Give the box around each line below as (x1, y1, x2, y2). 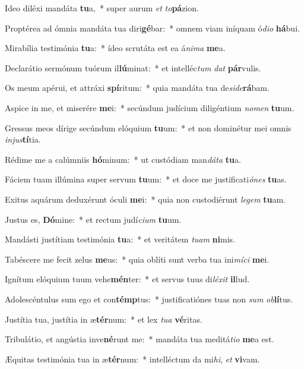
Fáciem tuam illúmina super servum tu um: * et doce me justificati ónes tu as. (5, 173, 287, 185)
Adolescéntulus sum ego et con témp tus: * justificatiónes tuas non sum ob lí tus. (5, 292, 293, 305)
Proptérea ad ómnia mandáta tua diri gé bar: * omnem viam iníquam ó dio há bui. (5, 21, 300, 34)
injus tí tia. (5, 133, 41, 146)
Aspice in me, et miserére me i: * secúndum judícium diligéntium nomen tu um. (5, 101, 294, 113)
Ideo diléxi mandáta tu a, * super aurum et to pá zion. (5, 2, 199, 14)
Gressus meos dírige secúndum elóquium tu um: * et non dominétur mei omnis (5, 121, 292, 134)
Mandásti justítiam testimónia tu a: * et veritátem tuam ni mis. (5, 233, 235, 245)
